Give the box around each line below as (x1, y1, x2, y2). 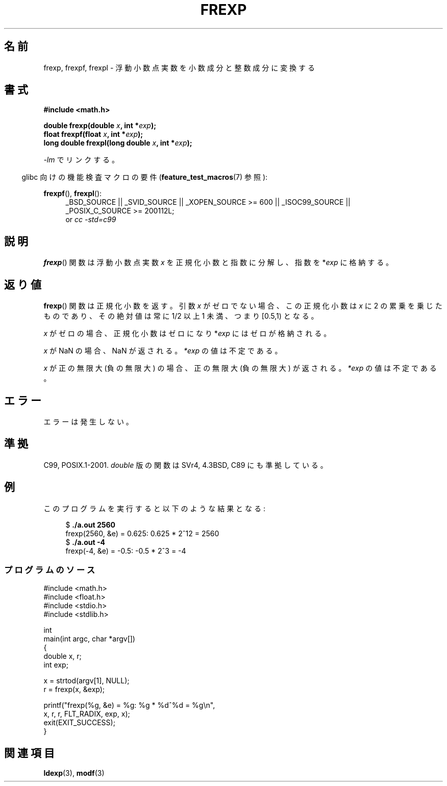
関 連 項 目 (4, 746, 55, 759)
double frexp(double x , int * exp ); (43, 121, 157, 130)
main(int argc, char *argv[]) (43, 634, 135, 644)
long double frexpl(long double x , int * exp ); (43, 138, 192, 148)
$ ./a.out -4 (65, 537, 105, 546)
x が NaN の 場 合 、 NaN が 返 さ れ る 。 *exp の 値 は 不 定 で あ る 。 (43, 346, 282, 355)
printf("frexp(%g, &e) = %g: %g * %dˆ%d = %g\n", (43, 701, 215, 710)
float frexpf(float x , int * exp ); (43, 130, 143, 139)
